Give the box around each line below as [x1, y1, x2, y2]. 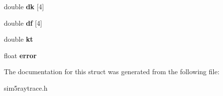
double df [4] [4, 17, 42, 28]
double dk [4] [4, 1, 44, 11]
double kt [4, 34, 33, 44]
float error [4, 50, 37, 60]
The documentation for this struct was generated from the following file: [4, 66, 220, 77]
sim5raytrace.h [4, 82, 48, 93]
